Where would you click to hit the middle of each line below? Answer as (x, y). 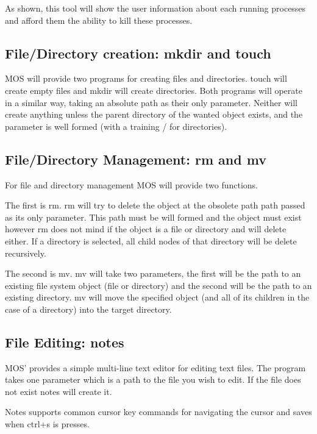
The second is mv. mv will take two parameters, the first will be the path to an (153, 273)
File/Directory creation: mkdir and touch (138, 53)
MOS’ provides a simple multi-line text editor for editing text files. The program (155, 367)
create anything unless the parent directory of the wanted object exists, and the (154, 114)
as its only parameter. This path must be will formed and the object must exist (153, 217)
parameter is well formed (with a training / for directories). (116, 126)
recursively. (26, 253)
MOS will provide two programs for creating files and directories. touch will (146, 78)
